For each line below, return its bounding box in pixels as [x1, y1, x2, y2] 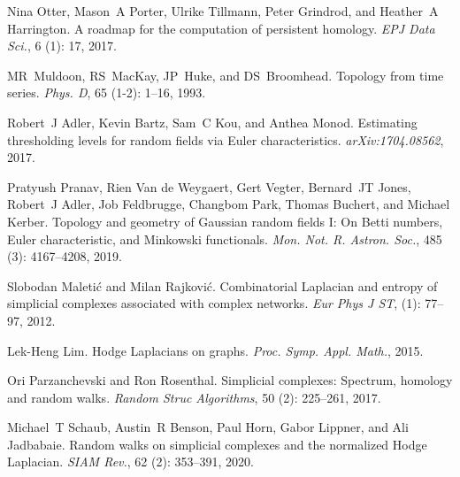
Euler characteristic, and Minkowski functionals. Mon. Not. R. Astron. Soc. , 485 [7, 229, 442, 248]
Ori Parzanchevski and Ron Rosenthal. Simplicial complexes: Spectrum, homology [7, 371, 453, 389]
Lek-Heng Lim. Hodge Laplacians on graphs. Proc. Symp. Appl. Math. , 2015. [7, 341, 424, 359]
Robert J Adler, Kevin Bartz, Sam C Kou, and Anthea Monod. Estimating [7, 112, 418, 131]
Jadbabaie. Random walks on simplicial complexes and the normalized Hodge [7, 435, 427, 453]
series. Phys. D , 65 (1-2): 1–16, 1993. [7, 83, 206, 102]
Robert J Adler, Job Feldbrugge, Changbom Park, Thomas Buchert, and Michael [7, 195, 450, 213]
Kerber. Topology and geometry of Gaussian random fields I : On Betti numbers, [7, 212, 443, 230]
